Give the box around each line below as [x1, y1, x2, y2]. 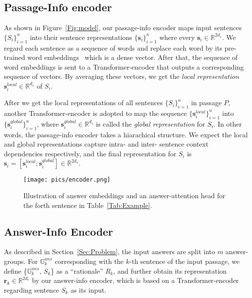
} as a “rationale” [51, 265, 103, 276]
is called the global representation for [96, 118, 205, 129]
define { [4, 265, 27, 276]
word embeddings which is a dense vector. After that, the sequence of [27, 52, 238, 62]
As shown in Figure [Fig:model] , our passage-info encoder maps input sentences [4, 22, 242, 33]
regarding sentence [4, 284, 59, 295]
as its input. [71, 284, 107, 295]
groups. [4, 256, 26, 266]
